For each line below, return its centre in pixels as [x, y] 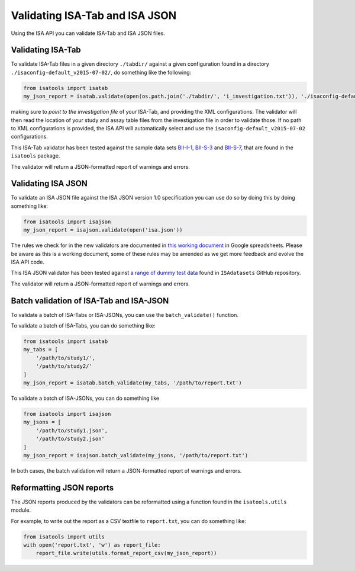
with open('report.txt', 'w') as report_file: [92, 545]
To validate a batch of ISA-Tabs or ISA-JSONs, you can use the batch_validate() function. [125, 315]
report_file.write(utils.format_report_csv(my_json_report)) [126, 553]
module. [21, 510]
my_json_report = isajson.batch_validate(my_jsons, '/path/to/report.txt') [136, 455]
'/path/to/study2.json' [70, 439]
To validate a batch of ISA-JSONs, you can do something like [85, 398]
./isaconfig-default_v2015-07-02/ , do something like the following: [101, 72]
